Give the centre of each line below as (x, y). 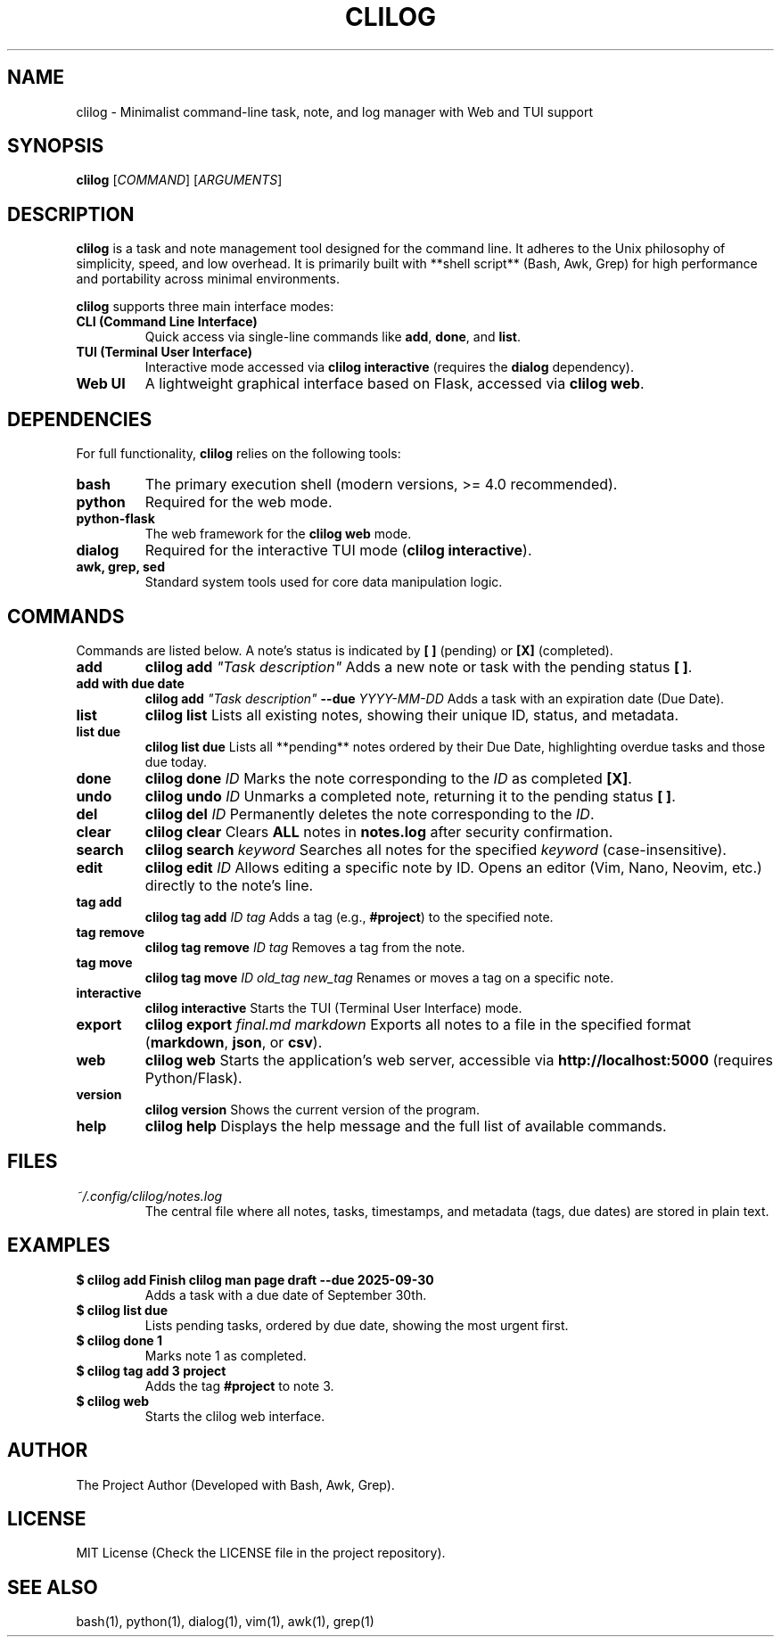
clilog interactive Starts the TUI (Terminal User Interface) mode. (333, 1007)
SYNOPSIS (56, 146)
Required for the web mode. (238, 502)
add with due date (130, 683)
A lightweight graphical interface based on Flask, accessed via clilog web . (395, 384)
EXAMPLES (59, 1245)
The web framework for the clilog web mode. (278, 534)
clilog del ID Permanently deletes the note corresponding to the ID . (370, 814)
